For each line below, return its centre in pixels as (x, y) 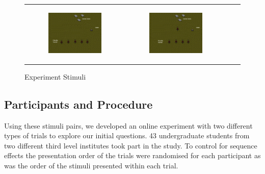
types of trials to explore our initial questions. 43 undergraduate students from (127, 135)
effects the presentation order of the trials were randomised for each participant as (132, 155)
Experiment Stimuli (55, 76)
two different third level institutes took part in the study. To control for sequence (131, 145)
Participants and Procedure (78, 104)
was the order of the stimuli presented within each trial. (91, 165)
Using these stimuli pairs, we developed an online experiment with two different (128, 125)
